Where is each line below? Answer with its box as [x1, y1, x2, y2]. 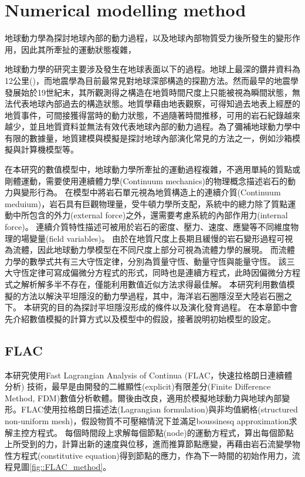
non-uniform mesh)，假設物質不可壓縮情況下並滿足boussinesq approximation [5, 414, 289, 427]
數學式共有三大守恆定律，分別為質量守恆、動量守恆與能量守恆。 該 [29, 255, 287, 267]
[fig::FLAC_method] [29, 461, 103, 473]
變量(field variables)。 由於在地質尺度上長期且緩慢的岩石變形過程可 [29, 232, 285, 244]
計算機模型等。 [21, 143, 79, 155]
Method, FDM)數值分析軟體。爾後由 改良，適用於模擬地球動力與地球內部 [5, 391, 282, 404]
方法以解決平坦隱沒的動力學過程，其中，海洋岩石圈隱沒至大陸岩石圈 [21, 289, 284, 302]
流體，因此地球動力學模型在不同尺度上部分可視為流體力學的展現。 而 [12, 243, 279, 256]
